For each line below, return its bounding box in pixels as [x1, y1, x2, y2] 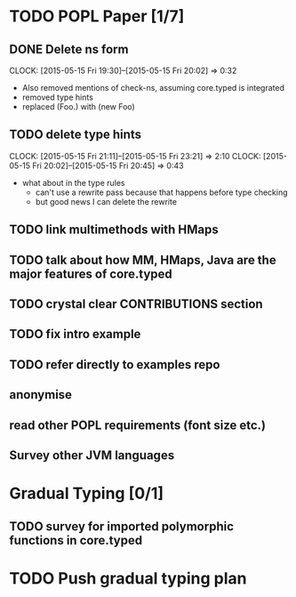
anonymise [9, 387, 73, 402]
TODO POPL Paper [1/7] [9, 6, 185, 27]
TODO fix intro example [9, 327, 141, 342]
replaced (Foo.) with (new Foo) [21, 101, 135, 112]
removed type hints [21, 92, 93, 102]
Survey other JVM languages [9, 448, 175, 463]
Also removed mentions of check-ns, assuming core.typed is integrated [21, 83, 284, 93]
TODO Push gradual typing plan [9, 568, 247, 588]
